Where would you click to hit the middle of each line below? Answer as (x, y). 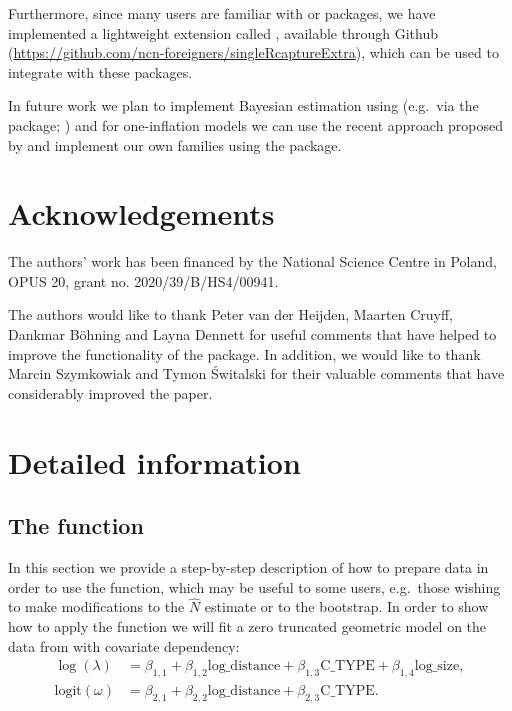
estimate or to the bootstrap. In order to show (346, 606)
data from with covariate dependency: (124, 645)
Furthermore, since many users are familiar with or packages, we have (222, 13)
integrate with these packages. (100, 71)
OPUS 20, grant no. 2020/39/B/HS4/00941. (143, 280)
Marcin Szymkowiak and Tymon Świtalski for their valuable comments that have (256, 373)
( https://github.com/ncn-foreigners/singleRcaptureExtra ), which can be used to (253, 52)
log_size (437, 666)
